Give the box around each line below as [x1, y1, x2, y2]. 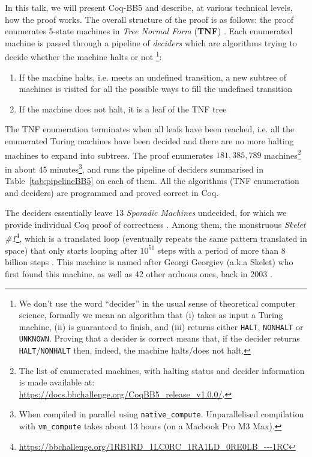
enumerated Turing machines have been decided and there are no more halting [5, 135, 294, 147]
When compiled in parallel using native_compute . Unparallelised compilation [19, 408, 304, 420]
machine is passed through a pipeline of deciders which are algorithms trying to [5, 36, 297, 49]
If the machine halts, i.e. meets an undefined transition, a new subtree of [19, 70, 287, 83]
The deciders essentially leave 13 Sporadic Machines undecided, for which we [5, 206, 287, 219]
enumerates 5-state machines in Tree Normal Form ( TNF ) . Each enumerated [5, 25, 293, 37]
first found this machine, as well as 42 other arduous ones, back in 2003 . [5, 267, 272, 280]
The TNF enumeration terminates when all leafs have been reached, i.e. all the [5, 123, 295, 135]
